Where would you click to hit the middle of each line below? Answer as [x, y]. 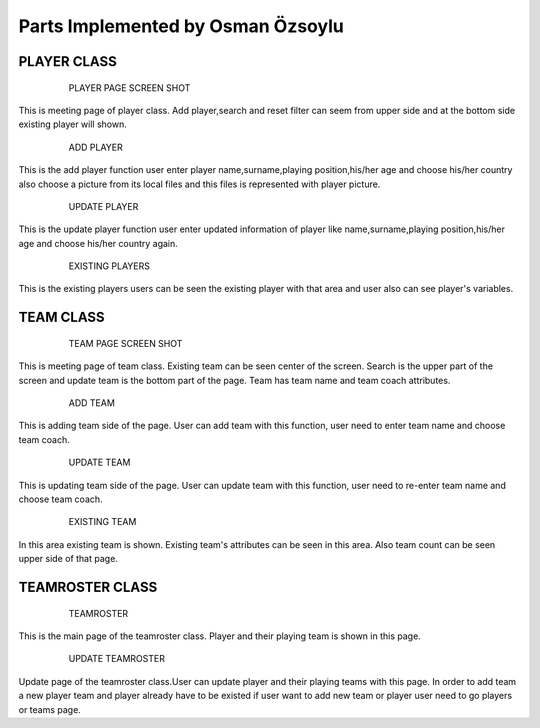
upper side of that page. [68, 559]
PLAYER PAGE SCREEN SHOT [129, 87]
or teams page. [50, 709]
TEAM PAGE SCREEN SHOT [125, 343]
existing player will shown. [72, 124]
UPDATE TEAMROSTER [116, 659]
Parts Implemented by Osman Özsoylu [181, 26]
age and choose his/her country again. [98, 243]
